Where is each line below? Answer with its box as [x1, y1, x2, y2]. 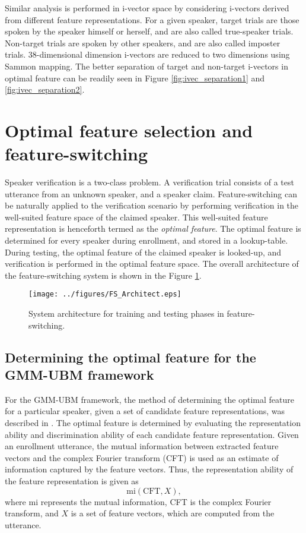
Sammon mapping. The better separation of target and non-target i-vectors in [5, 59, 288, 72]
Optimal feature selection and [5, 118, 253, 142]
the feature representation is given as [5, 475, 139, 487]
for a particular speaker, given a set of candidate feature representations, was [5, 405, 285, 417]
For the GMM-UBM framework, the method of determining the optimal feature [5, 393, 294, 405]
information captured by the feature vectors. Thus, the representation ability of [5, 463, 294, 475]
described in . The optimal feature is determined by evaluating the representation [5, 417, 301, 429]
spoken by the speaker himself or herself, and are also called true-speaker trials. [5, 25, 294, 37]
